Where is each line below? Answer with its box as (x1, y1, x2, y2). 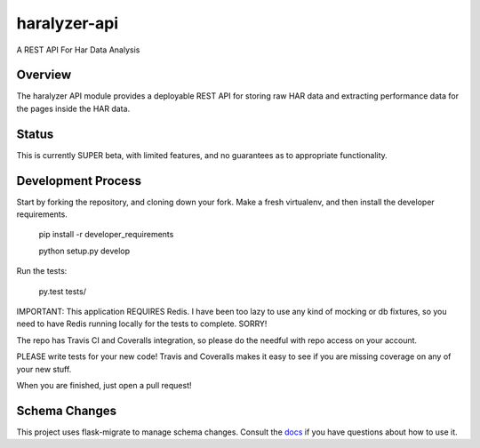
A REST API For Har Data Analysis (16, 44, 140, 55)
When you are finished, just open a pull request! (16, 380, 192, 390)
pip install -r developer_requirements (38, 229, 174, 240)
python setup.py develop (38, 245, 131, 256)
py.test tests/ (38, 285, 86, 297)
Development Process (16, 173, 142, 188)
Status (16, 126, 54, 141)
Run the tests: (16, 266, 68, 276)
